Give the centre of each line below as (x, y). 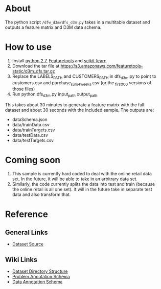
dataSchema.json (30, 120)
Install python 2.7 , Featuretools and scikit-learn (59, 60)
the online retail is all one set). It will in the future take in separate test (82, 190)
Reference (26, 214)
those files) (23, 89)
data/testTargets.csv (33, 141)
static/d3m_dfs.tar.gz (34, 71)
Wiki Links (21, 259)
